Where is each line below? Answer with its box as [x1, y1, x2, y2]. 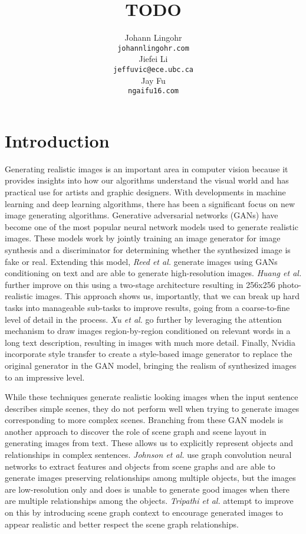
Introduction [5, 128, 110, 152]
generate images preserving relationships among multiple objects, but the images [5, 471, 296, 484]
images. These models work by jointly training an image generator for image [5, 232, 281, 244]
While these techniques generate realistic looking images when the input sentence [5, 391, 298, 403]
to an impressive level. [5, 371, 85, 383]
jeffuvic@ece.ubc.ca [113, 65, 194, 74]
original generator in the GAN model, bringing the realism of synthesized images [5, 359, 297, 371]
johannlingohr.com [117, 44, 189, 53]
